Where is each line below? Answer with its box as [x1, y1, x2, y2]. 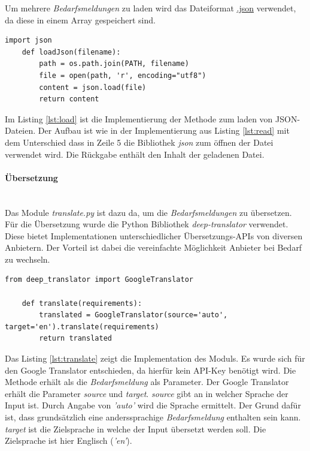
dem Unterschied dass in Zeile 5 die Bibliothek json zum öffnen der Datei [5, 136, 273, 148]
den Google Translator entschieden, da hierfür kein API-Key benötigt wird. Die [5, 363, 296, 376]
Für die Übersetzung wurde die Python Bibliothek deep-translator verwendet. [5, 218, 288, 230]
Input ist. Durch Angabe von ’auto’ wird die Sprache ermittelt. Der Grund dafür [5, 399, 301, 411]
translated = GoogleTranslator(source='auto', [39, 311, 228, 320]
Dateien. [5, 124, 36, 137]
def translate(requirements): [22, 299, 142, 308]
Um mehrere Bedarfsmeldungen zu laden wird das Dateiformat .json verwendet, [5, 2, 296, 14]
